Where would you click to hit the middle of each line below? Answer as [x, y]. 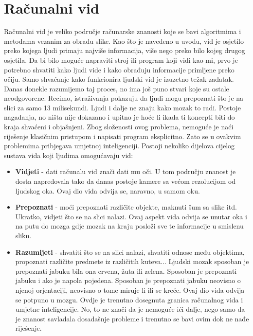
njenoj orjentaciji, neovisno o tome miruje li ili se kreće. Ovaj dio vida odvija [130, 290]
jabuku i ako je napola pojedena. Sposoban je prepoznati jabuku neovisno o [128, 280]
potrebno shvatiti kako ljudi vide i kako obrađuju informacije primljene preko [119, 69]
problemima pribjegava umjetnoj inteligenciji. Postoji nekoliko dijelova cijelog [119, 146]
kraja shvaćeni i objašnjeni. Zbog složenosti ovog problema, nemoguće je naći [119, 127]
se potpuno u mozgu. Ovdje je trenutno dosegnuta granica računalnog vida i [129, 299]
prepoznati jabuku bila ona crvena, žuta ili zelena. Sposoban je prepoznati [126, 271]
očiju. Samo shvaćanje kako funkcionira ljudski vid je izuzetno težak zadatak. [119, 79]
